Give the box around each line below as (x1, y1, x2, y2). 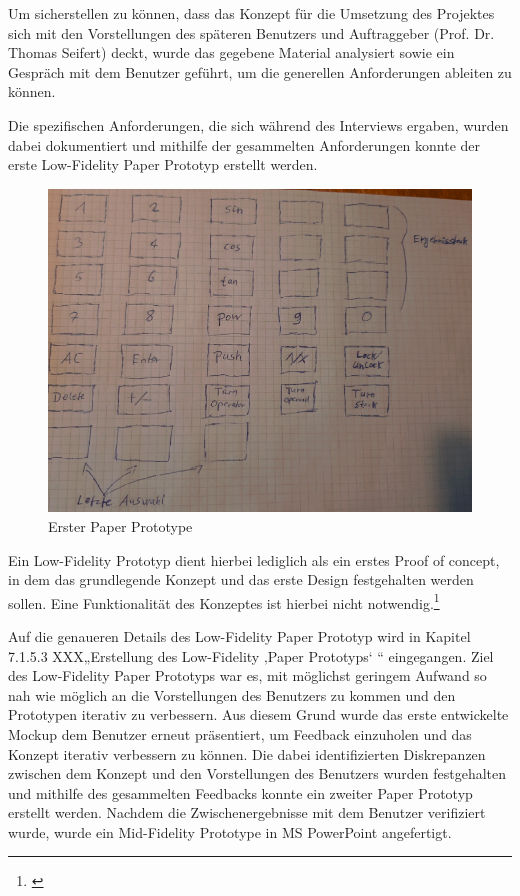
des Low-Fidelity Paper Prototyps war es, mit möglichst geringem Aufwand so (8, 665, 487, 686)
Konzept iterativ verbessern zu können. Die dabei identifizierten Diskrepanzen (8, 743, 486, 764)
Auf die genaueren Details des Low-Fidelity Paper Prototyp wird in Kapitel (8, 625, 471, 646)
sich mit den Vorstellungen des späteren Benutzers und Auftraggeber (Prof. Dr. (8, 22, 495, 43)
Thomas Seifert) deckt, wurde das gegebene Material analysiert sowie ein (8, 42, 455, 63)
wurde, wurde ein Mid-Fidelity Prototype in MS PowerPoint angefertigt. (8, 821, 452, 842)
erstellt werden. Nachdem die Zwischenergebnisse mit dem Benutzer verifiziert (8, 802, 486, 823)
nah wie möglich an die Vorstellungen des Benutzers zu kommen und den (8, 684, 456, 705)
